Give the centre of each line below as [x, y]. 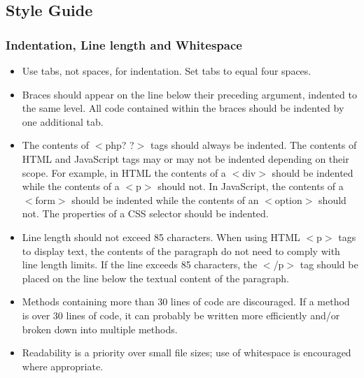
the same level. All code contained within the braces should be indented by [183, 108]
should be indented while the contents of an [165, 199]
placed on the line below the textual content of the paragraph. [156, 278]
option [288, 199]
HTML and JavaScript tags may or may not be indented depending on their [185, 158]
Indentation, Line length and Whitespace [124, 44]
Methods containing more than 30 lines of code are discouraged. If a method [186, 301]
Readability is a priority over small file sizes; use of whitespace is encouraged [187, 352]
